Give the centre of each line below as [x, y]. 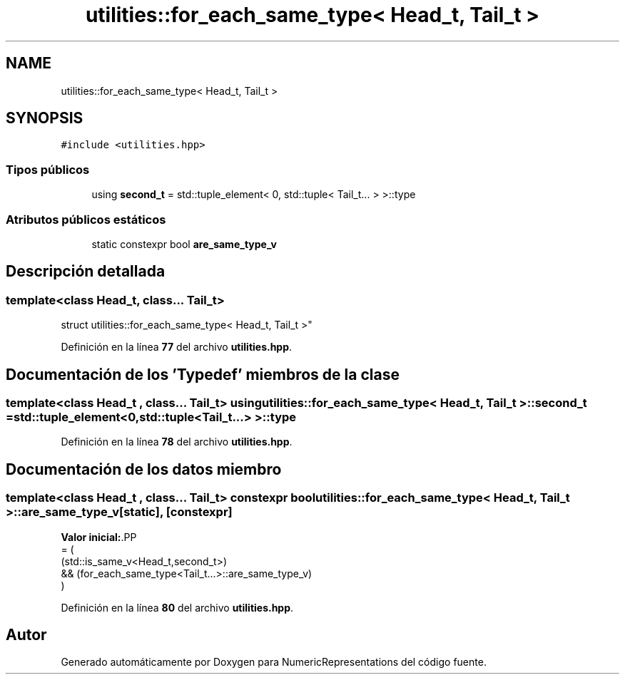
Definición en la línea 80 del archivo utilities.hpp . [177, 607]
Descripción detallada [86, 272]
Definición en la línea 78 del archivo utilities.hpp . [177, 442]
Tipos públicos [48, 169]
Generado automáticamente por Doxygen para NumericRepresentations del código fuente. [274, 662]
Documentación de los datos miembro [144, 469]
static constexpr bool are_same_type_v [184, 244]
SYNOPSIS [45, 118]
